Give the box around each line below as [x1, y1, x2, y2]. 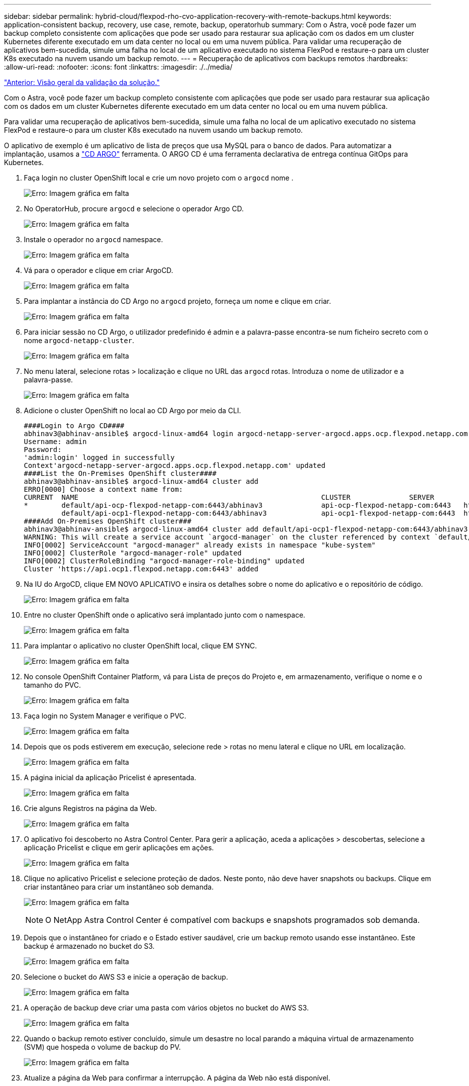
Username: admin [24, 438, 87, 446]
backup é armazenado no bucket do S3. [24, 942, 155, 950]
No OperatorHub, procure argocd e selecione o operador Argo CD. [24, 204, 244, 213]
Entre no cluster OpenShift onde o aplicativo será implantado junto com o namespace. [24, 611, 306, 619]
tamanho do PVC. [24, 681, 81, 689]
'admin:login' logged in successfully [24, 453, 175, 461]
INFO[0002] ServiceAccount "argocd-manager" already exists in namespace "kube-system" [24, 541, 376, 549]
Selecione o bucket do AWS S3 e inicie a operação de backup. [24, 973, 228, 981]
